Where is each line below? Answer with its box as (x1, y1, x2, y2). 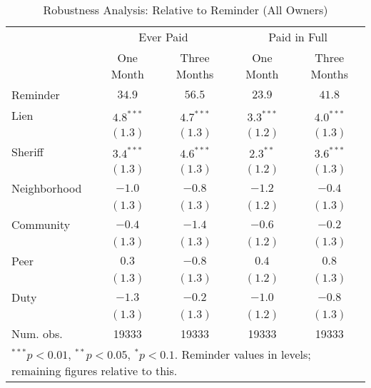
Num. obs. (11, 325, 63, 342)
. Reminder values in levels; (174, 346, 311, 362)
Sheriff (11, 143, 44, 160)
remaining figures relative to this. (11, 362, 178, 379)
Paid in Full (268, 29, 328, 45)
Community (11, 216, 71, 233)
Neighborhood (11, 180, 82, 196)
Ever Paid (138, 29, 188, 45)
